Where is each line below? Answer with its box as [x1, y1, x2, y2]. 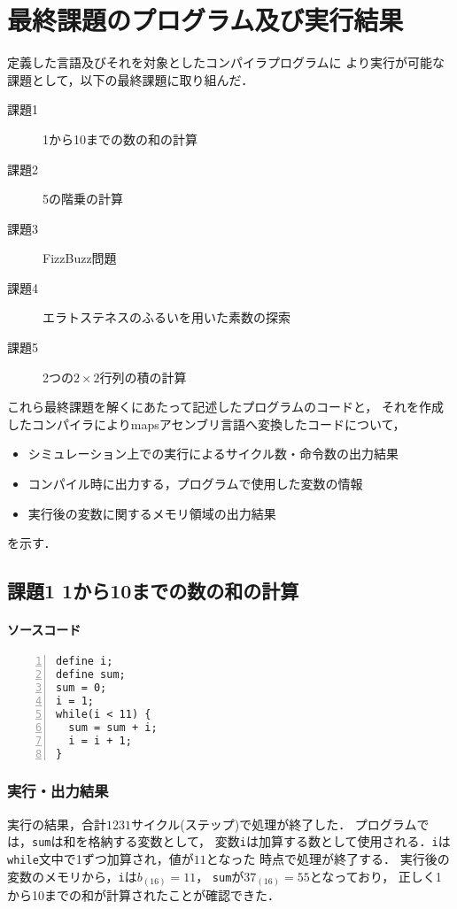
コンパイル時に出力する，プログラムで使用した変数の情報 [27, 474, 363, 493]
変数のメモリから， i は [7, 867, 137, 885]
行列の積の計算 [99, 367, 187, 386]
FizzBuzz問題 [43, 249, 117, 267]
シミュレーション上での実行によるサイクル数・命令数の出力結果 [27, 444, 399, 463]
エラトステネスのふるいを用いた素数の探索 [43, 308, 290, 327]
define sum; [56, 668, 126, 682]
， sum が [196, 867, 244, 885]
